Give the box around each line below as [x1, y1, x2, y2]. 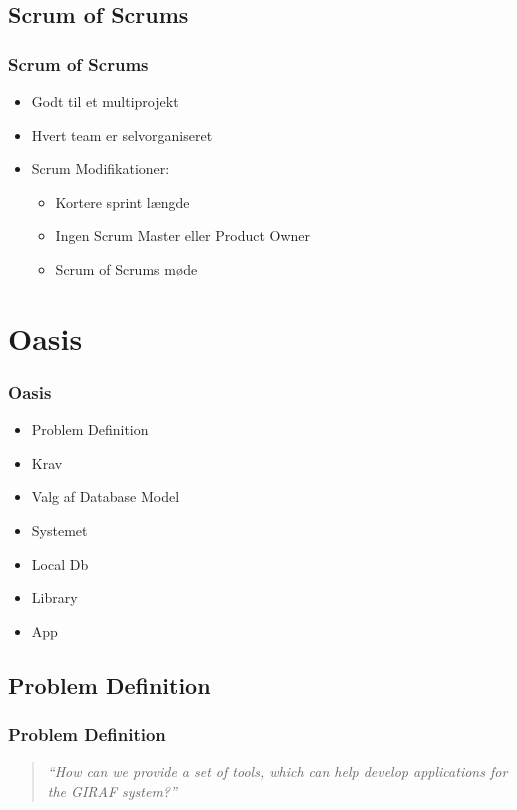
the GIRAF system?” [47, 780, 177, 801]
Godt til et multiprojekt [31, 91, 179, 111]
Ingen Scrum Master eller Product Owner [55, 225, 311, 246]
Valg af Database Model [31, 486, 180, 507]
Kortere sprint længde [55, 191, 190, 212]
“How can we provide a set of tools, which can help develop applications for [47, 761, 508, 782]
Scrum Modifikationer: [31, 158, 170, 179]
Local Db [31, 553, 89, 574]
